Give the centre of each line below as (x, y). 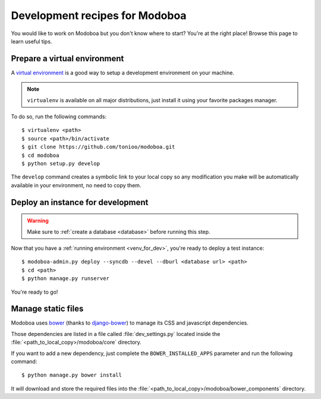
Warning (38, 221)
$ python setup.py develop (61, 163)
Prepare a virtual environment (67, 59)
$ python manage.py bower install (72, 375)
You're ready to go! (34, 292)
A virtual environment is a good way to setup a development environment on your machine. (123, 73)
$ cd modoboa (40, 155)
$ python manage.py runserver (66, 279)
